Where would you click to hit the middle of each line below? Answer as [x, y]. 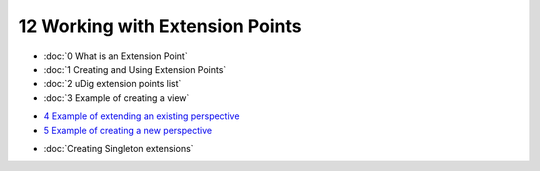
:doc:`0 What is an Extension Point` [116, 56]
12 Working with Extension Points [160, 26]
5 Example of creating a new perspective [128, 130]
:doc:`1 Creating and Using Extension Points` [135, 69]
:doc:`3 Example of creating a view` [116, 97]
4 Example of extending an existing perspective [141, 116]
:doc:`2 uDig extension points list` [112, 84]
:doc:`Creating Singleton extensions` [118, 148]
